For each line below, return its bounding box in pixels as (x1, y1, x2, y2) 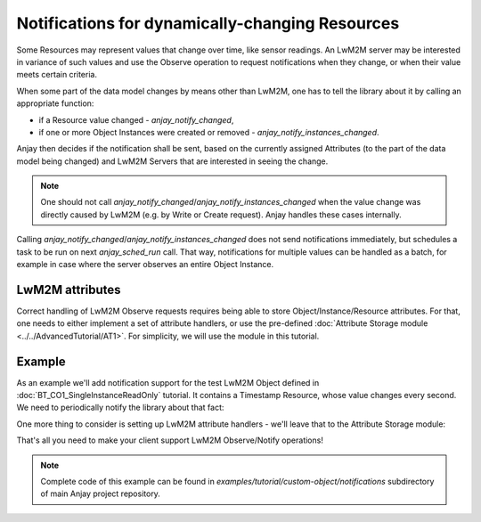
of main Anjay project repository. (40, 488, 160, 499)
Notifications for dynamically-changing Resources (16, 13, 400, 33)
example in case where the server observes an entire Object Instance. (16, 259, 274, 270)
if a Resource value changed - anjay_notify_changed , (38, 114, 234, 125)
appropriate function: (16, 98, 94, 109)
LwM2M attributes (16, 281, 121, 298)
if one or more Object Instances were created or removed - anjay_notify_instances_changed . (38, 126, 379, 137)
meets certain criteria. (16, 69, 98, 80)
